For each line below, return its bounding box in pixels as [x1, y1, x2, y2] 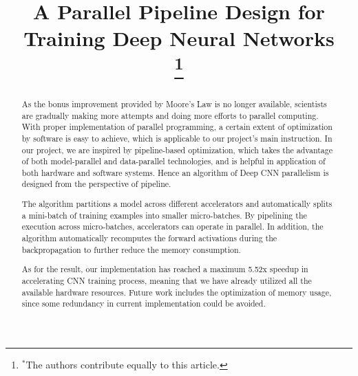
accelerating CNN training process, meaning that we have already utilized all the [21, 274, 312, 286]
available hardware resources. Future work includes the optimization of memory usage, [21, 286, 332, 298]
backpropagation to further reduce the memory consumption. [21, 243, 241, 255]
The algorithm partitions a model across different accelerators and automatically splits [21, 198, 333, 210]
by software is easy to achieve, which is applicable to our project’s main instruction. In [21, 132, 333, 144]
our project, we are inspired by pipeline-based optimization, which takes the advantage [21, 144, 333, 155]
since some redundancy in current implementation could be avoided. [21, 298, 266, 309]
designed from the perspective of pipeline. [21, 178, 171, 190]
